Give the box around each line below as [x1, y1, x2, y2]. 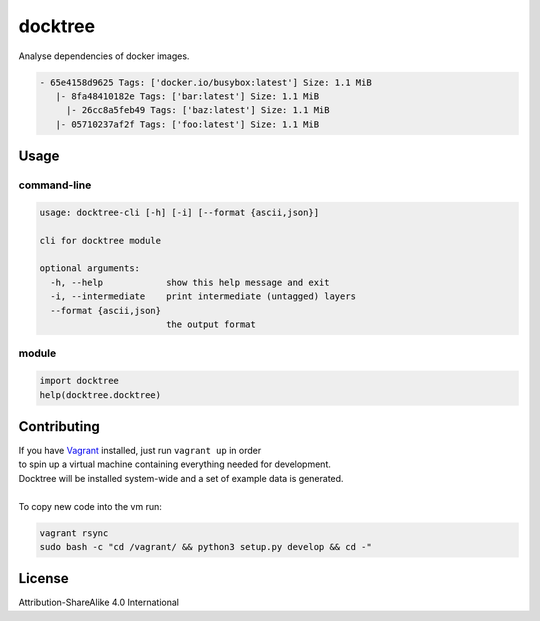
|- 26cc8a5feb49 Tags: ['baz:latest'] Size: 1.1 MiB [65, 105, 330, 116]
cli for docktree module [39, 235, 162, 246]
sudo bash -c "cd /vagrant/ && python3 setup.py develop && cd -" [39, 541, 372, 552]
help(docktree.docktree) [39, 389, 162, 400]
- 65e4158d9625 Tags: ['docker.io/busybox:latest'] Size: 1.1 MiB [39, 76, 372, 88]
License [18, 570, 69, 587]
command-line [18, 178, 92, 192]
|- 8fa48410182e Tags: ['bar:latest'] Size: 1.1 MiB [55, 90, 320, 102]
